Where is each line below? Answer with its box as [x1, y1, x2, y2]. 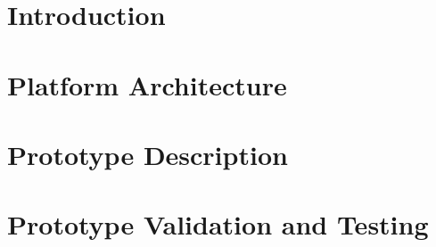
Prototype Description [7, 136, 288, 172]
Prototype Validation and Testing [7, 206, 429, 243]
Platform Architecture [7, 66, 287, 103]
